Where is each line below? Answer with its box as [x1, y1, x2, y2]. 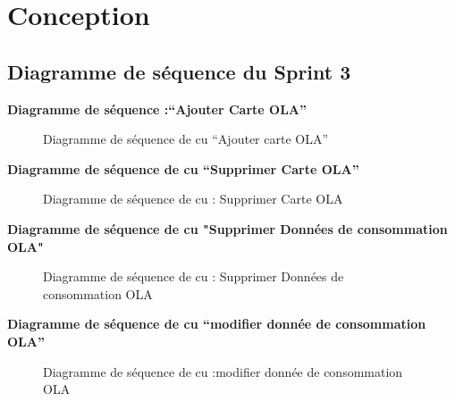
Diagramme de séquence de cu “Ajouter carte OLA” [43, 129, 329, 148]
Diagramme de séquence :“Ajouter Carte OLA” [7, 99, 308, 118]
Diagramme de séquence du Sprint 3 [7, 57, 351, 85]
